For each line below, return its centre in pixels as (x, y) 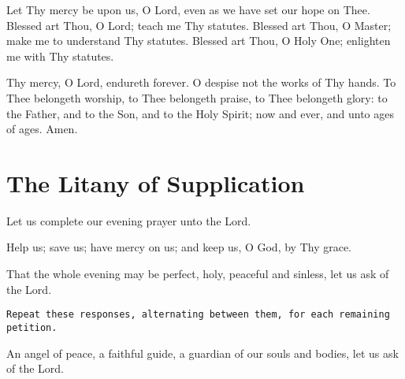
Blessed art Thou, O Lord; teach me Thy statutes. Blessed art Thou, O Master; (199, 25)
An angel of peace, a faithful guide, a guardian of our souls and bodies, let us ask (202, 353)
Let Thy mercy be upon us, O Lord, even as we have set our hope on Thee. (188, 9)
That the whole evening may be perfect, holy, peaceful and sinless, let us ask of (198, 274)
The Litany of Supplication (156, 182)
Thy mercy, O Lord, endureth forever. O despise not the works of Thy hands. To (201, 82)
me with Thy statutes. (60, 56)
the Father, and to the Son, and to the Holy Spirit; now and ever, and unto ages (200, 113)
